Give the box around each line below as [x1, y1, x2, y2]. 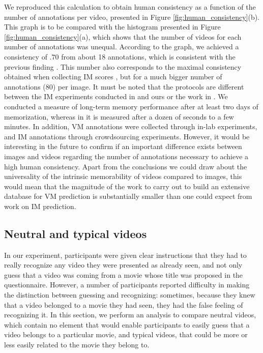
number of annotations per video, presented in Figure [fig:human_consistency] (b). [4, 11, 260, 22]
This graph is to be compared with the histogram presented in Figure [4, 21, 221, 32]
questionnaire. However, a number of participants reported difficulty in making [4, 279, 250, 290]
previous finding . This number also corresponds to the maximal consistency [4, 61, 242, 72]
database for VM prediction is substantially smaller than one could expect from [4, 191, 252, 201]
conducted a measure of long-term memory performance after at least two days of [4, 101, 258, 111]
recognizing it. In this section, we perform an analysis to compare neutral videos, [4, 309, 256, 320]
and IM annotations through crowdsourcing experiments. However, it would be [4, 131, 250, 141]
